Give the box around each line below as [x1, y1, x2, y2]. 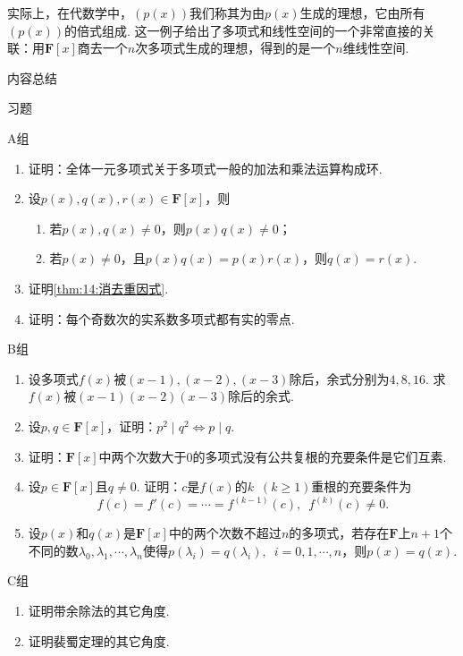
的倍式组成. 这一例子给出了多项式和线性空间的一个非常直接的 [64, 21, 423, 39]
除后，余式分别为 [289, 369, 390, 388]
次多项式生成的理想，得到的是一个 [135, 38, 336, 57]
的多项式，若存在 [289, 524, 390, 542]
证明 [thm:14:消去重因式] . [28, 278, 169, 297]
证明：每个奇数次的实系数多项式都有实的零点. [28, 309, 295, 328]
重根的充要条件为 [311, 477, 412, 496]
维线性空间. [342, 38, 409, 57]
